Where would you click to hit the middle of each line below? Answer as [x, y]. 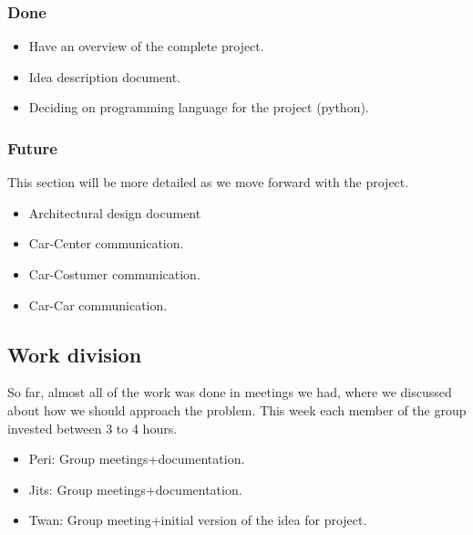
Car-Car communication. [98, 304]
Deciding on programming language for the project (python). [199, 107]
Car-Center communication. [106, 243]
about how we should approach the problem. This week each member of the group [237, 409]
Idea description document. [104, 76]
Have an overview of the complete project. [146, 46]
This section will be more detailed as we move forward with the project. [208, 182]
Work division [75, 354]
